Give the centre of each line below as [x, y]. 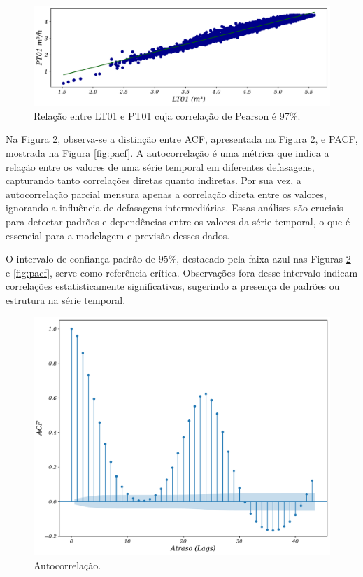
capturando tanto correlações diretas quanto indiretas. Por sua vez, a [154, 180]
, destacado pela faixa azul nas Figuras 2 [264, 259]
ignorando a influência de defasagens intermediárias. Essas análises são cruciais [175, 208]
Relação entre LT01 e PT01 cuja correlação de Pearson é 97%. [167, 115]
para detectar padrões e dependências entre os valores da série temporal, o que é [178, 222]
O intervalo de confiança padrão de [80, 259]
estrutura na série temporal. [66, 299]
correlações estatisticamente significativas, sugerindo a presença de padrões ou [173, 286]
